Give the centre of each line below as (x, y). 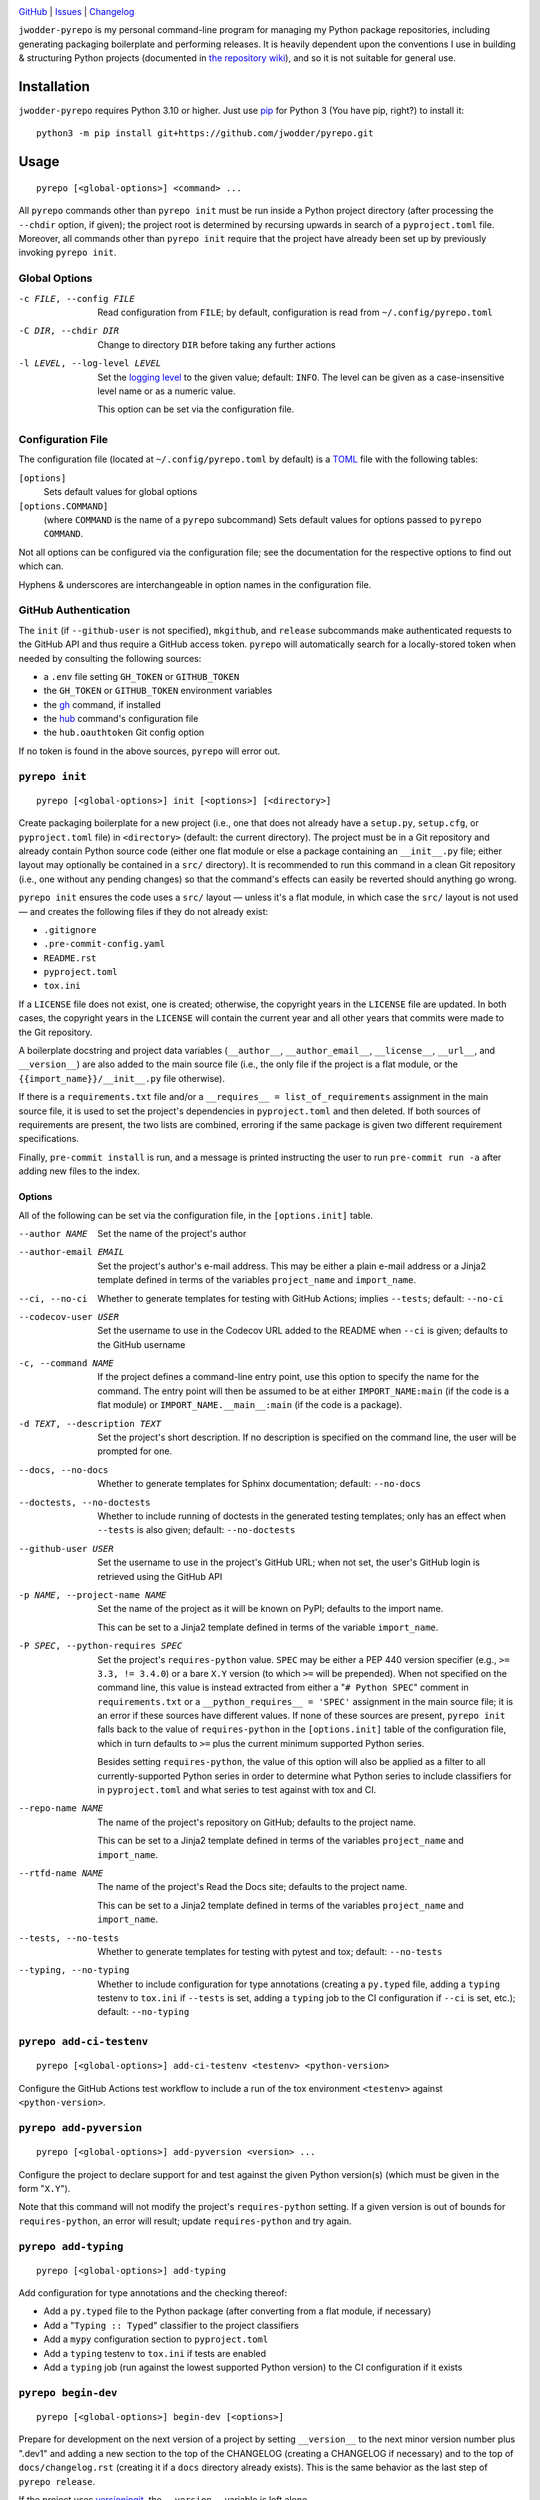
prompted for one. (135, 1451)
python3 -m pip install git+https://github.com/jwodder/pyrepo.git (205, 133)
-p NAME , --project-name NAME (92, 1594)
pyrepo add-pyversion (80, 2127)
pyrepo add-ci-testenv (83, 2042)
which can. (41, 566)
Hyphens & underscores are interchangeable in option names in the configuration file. (195, 584)
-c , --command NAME (66, 1363)
